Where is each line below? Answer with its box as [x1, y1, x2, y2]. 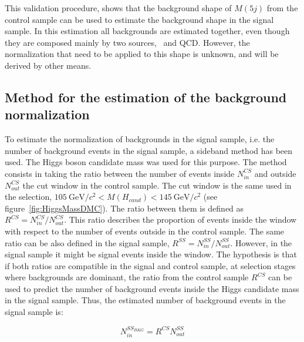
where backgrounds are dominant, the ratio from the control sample [5, 271, 249, 283]
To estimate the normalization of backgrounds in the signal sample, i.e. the [5, 133, 275, 145]
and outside [254, 167, 296, 179]
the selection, [5, 190, 52, 203]
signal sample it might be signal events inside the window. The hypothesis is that [5, 248, 297, 260]
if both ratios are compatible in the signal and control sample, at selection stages [5, 259, 296, 271]
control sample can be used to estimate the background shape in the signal [5, 13, 274, 25]
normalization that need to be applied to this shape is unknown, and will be [5, 48, 279, 60]
